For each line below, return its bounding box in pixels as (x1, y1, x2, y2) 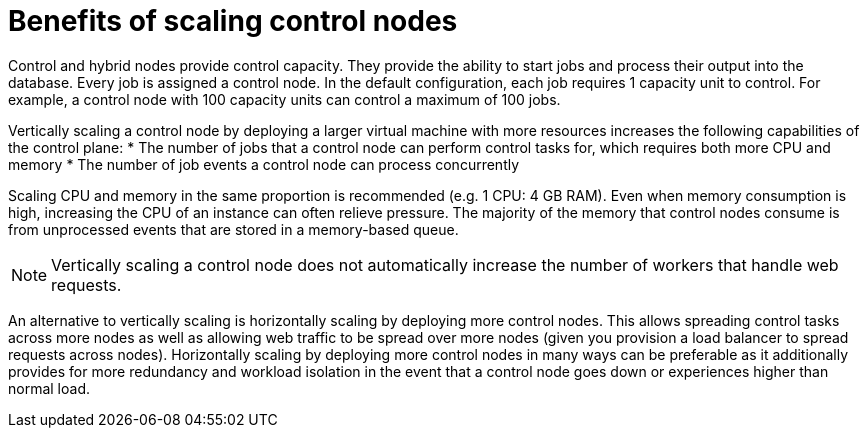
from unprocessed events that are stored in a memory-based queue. (8, 220, 459, 238)
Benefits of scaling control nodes (8, 4, 458, 38)
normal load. (8, 379, 90, 397)
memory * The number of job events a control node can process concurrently (8, 155, 520, 173)
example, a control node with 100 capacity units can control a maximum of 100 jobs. (8, 90, 561, 108)
